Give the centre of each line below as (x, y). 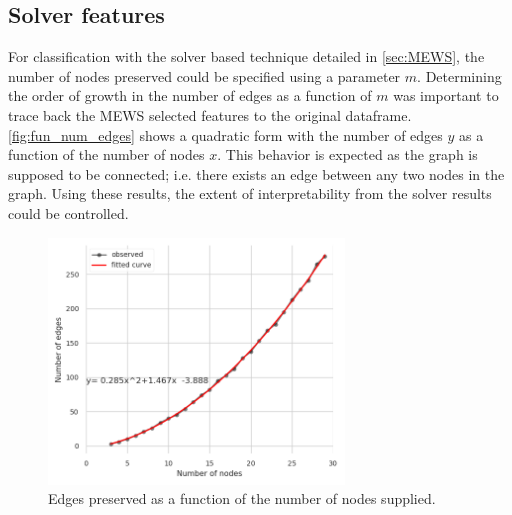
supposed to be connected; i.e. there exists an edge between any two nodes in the (256, 173)
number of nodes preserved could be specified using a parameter (204, 75)
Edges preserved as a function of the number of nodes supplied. (242, 498)
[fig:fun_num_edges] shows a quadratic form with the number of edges (225, 134)
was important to (446, 95)
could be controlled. (68, 212)
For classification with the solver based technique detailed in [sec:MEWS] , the (246, 56)
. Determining (459, 75)
